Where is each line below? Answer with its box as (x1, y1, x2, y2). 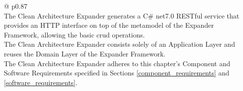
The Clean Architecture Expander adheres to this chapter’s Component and (4, 58, 230, 68)
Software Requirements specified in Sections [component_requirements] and (4, 68, 229, 78)
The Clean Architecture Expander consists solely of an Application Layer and (4, 39, 235, 49)
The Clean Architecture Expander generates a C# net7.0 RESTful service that (4, 10, 240, 20)
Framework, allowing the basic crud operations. (4, 29, 145, 39)
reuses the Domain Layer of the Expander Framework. (4, 48, 166, 58)
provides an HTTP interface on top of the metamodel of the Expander (4, 20, 214, 30)
